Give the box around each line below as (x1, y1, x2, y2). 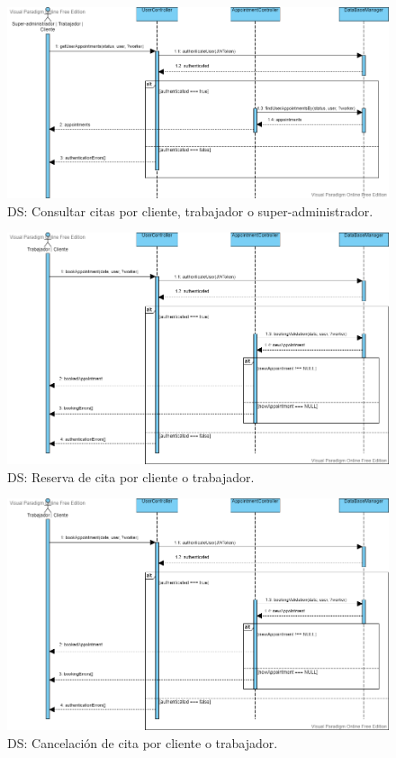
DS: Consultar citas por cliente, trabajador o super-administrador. (7, 201, 373, 220)
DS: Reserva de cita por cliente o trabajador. (7, 467, 255, 486)
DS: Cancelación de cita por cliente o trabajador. (7, 733, 278, 752)
